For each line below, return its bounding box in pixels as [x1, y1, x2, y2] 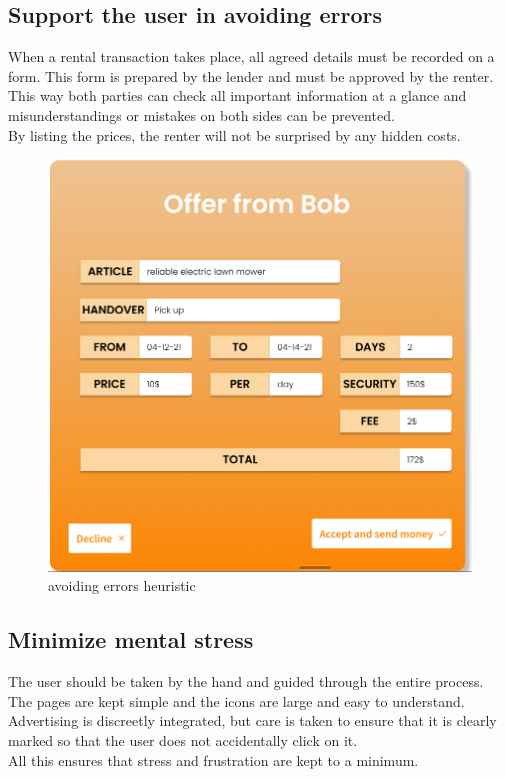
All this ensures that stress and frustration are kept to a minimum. [8, 749, 419, 770]
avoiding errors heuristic [48, 575, 196, 596]
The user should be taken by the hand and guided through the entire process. [8, 671, 484, 692]
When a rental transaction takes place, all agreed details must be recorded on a [8, 46, 495, 67]
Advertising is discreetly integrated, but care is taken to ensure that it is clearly [8, 710, 497, 731]
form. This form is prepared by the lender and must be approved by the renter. [8, 65, 494, 86]
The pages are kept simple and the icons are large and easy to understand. [8, 690, 465, 711]
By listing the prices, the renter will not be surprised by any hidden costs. [8, 124, 461, 145]
